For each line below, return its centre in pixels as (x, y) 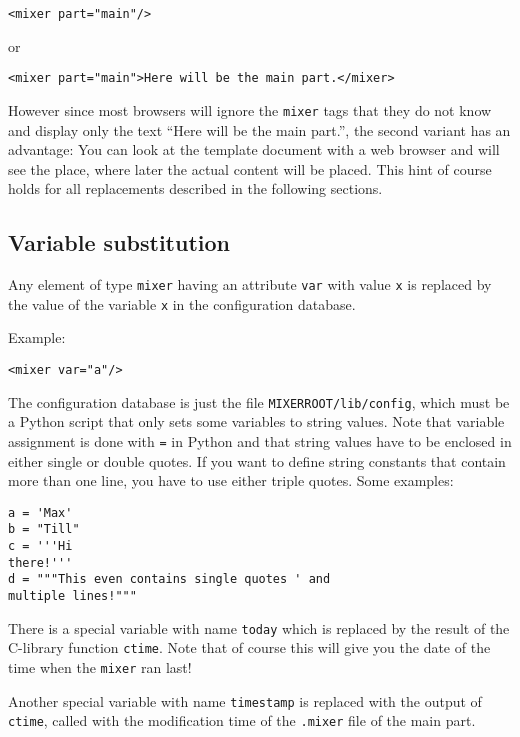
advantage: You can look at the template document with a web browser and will (254, 149)
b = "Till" (44, 529)
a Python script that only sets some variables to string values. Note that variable (256, 421)
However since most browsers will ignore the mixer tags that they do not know (250, 109)
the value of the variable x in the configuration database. (182, 303)
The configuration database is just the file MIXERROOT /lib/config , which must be (259, 401)
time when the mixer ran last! (100, 667)
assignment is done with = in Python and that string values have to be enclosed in (260, 440)
